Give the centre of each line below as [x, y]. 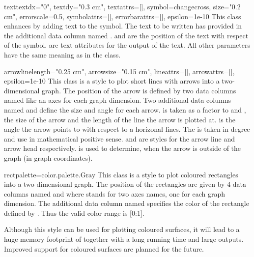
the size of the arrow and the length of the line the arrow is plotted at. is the [120, 119]
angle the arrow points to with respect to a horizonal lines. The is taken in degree [127, 129]
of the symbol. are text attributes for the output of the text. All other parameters [127, 45]
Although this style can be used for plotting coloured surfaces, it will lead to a [122, 229]
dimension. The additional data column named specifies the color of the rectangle [127, 203]
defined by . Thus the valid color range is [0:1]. [74, 213]
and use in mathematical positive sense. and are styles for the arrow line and [119, 138]
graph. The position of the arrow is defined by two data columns [139, 90]
